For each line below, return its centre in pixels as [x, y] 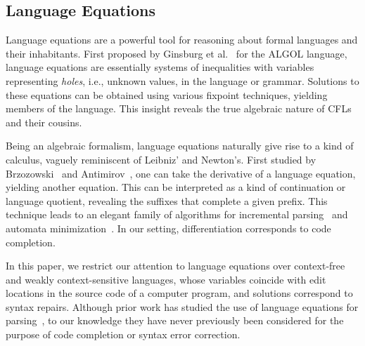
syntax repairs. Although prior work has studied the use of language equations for [182, 306]
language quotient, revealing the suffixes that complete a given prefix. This [167, 200]
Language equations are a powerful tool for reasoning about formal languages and [182, 40]
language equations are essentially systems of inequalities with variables [160, 67]
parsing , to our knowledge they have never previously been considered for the [175, 320]
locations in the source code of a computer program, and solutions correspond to [179, 293]
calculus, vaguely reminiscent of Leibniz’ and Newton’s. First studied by [161, 159]
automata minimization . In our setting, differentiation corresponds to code [168, 228]
